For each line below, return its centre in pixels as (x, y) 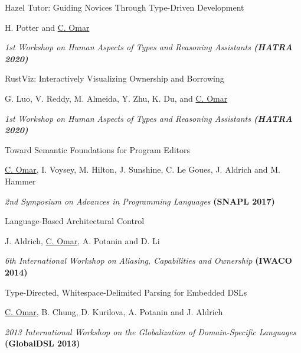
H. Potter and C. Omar (47, 27)
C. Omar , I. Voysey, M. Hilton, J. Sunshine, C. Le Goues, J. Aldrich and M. (143, 169)
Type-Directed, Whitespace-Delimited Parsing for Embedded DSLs (126, 292)
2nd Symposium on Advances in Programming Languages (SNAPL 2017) (140, 201)
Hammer (20, 181)
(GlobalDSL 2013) (42, 343)
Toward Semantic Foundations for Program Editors (98, 149)
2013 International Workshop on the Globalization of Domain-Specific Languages (150, 331)
